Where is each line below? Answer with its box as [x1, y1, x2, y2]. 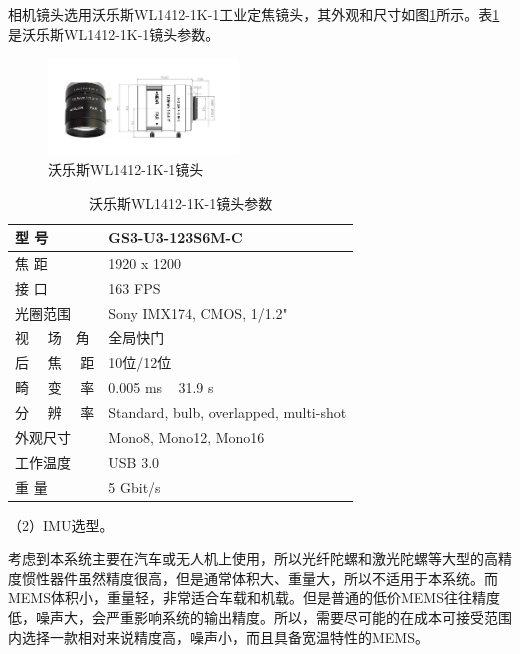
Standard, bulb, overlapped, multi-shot [108, 402, 347, 423]
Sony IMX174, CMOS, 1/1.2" [108, 302, 288, 323]
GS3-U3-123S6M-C [108, 227, 243, 248]
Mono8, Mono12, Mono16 [108, 426, 265, 447]
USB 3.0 [108, 451, 160, 472]
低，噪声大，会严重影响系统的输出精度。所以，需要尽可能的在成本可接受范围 [8, 607, 512, 628]
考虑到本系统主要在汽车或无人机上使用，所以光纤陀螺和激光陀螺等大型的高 [8, 548, 498, 569]
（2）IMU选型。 [8, 514, 114, 535]
